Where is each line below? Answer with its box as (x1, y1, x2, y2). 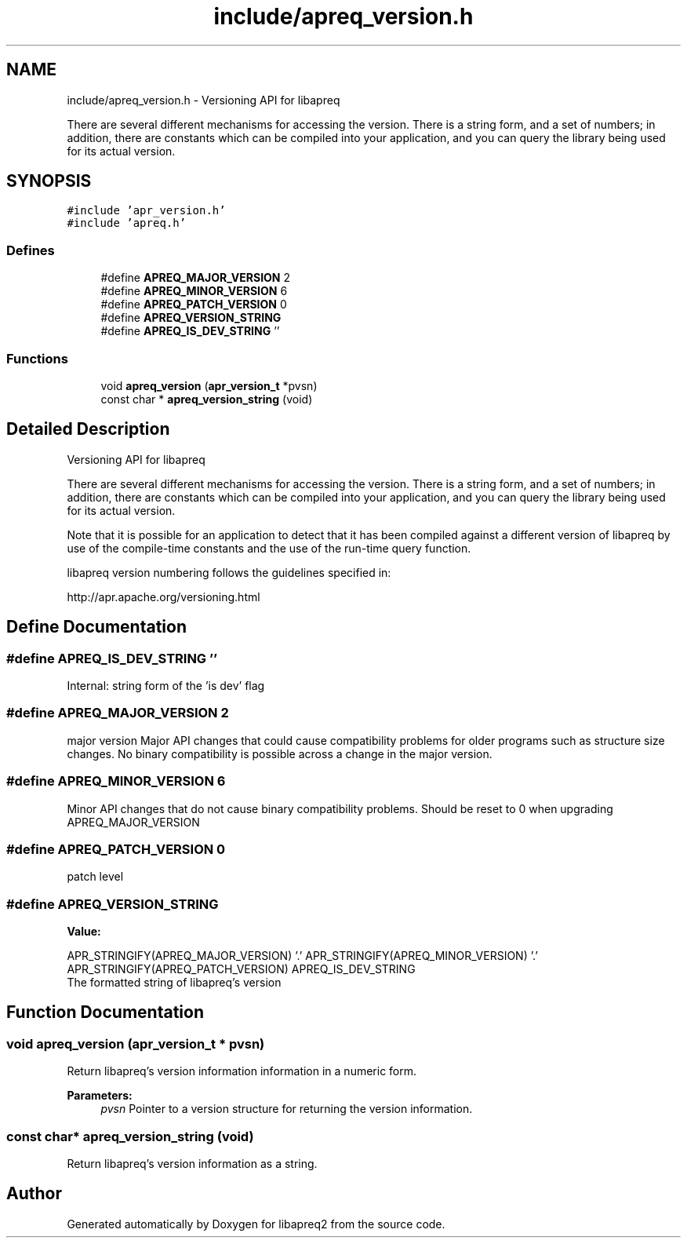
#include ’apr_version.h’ (67, 204, 226, 217)
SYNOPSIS (6, 171, 92, 192)
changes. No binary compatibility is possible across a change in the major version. (67, 746, 493, 761)
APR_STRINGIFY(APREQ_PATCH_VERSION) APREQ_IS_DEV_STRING (67, 962, 416, 976)
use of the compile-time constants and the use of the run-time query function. (67, 541, 471, 555)
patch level (67, 870, 124, 884)
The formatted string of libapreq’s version (67, 976, 282, 989)
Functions (6, 350, 68, 367)
